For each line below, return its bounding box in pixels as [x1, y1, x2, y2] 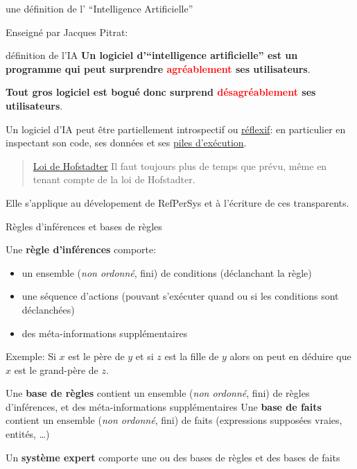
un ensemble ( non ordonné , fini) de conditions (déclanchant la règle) [21, 265, 312, 280]
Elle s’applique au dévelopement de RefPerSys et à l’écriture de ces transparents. [6, 195, 349, 210]
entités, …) [6, 427, 50, 441]
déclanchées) [21, 302, 75, 316]
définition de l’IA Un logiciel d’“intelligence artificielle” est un [6, 48, 298, 62]
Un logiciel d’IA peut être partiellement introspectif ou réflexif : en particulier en [6, 121, 346, 136]
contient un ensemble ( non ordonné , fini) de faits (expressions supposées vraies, [6, 413, 342, 427]
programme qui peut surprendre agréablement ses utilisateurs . [6, 61, 311, 76]
